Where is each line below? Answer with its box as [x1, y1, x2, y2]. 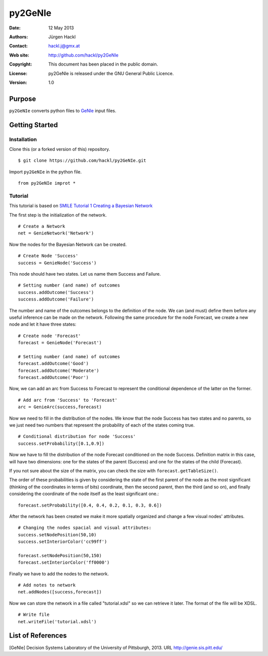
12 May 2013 [48, 25, 74, 31]
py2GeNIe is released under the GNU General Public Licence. [48, 70, 174, 76]
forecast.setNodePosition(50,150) [18, 553, 102, 558]
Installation [9, 136, 37, 143]
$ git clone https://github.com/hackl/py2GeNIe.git [18, 158, 146, 163]
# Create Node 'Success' [18, 253, 78, 259]
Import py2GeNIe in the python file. [9, 169, 82, 175]
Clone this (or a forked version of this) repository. [9, 146, 110, 152]
